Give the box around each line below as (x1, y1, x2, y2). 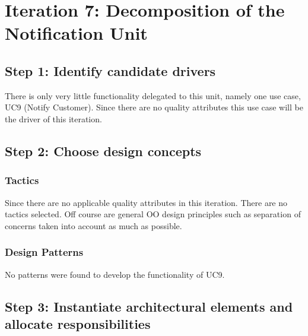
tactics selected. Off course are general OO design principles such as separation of (5, 208, 301, 220)
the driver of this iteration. (5, 112, 102, 125)
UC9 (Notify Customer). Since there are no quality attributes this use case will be (5, 101, 303, 113)
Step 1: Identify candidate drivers (5, 61, 216, 80)
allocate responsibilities (5, 314, 151, 332)
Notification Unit (5, 21, 148, 45)
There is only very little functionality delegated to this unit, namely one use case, (5, 89, 301, 102)
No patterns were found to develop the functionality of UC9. (5, 268, 225, 280)
